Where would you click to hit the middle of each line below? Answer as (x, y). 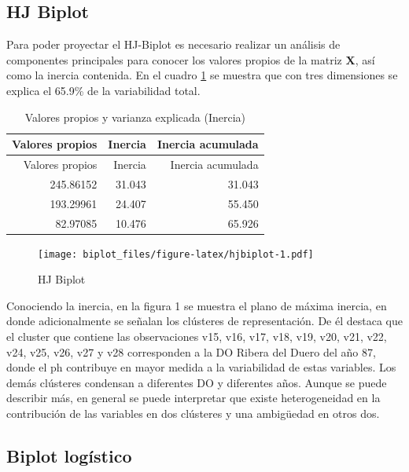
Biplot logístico (69, 456)
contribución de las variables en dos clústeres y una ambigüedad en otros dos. (193, 413)
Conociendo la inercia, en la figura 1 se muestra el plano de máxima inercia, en (197, 305)
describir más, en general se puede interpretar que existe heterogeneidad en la (193, 398)
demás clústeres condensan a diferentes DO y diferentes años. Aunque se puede (197, 382)
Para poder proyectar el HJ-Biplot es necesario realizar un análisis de (173, 44)
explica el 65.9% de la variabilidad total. (103, 90)
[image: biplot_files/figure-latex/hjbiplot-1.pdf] (176, 254)
